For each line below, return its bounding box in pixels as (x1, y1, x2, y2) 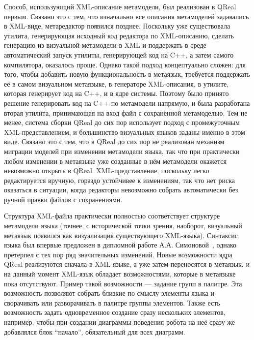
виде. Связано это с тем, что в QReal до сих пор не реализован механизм (4, 136, 225, 147)
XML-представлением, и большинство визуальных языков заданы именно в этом (4, 126, 245, 137)
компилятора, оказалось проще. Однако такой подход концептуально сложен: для (4, 59, 246, 69)
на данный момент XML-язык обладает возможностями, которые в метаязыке (4, 269, 236, 279)
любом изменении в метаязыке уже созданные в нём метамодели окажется (4, 155, 227, 166)
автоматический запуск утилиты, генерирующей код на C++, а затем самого (4, 49, 234, 60)
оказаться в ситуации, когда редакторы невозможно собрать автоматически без (4, 185, 238, 195)
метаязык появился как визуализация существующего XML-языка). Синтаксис (4, 230, 238, 240)
